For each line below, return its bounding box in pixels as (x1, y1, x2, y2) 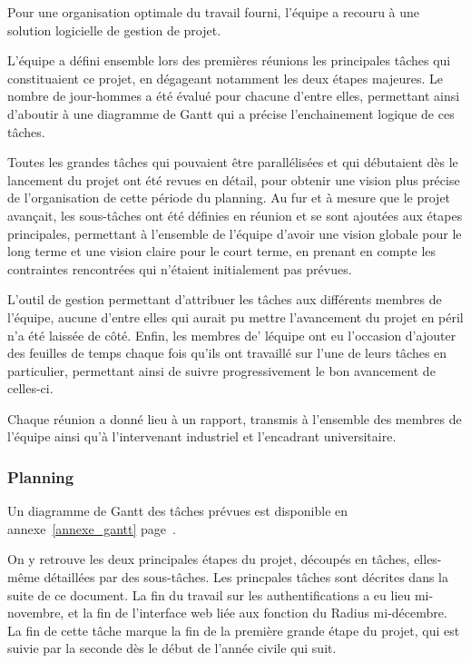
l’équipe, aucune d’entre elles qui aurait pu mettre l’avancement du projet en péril (7, 307, 464, 326)
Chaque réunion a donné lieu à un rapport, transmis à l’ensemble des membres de (7, 409, 462, 428)
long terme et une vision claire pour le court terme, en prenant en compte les (7, 242, 437, 261)
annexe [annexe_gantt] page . (7, 519, 176, 538)
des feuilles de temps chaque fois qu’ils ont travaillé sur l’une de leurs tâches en (7, 343, 447, 362)
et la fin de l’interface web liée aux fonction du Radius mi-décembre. (67, 603, 447, 622)
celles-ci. (7, 379, 54, 398)
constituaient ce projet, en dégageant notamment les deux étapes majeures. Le (7, 68, 444, 87)
